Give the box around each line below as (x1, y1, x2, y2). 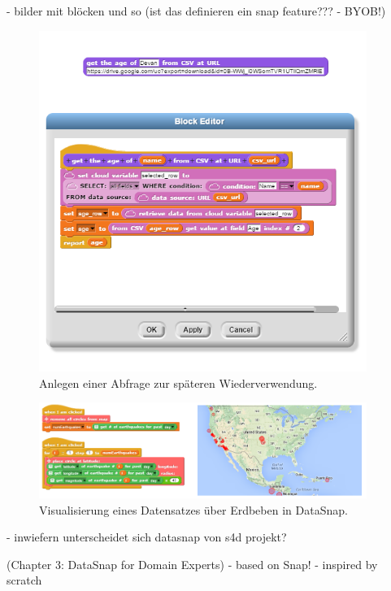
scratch (7, 571, 42, 589)
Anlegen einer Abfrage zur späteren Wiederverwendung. (39, 374, 318, 391)
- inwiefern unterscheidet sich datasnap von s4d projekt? (7, 528, 287, 545)
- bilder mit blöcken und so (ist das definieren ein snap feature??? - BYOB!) (7, 2, 386, 19)
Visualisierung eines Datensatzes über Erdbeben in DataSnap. (39, 501, 348, 518)
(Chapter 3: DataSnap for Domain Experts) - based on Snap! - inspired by (7, 555, 378, 572)
